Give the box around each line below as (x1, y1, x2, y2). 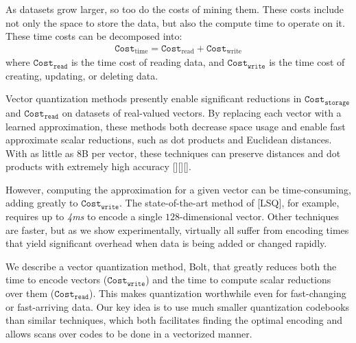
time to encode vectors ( (5, 272, 108, 287)
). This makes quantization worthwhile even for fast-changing (88, 286, 346, 300)
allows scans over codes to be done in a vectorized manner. (5, 326, 252, 340)
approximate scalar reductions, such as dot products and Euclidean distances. (5, 132, 332, 147)
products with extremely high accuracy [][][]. (5, 159, 191, 174)
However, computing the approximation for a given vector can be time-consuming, (5, 182, 351, 196)
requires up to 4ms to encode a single (5, 209, 163, 224)
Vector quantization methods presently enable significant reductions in (5, 91, 302, 106)
